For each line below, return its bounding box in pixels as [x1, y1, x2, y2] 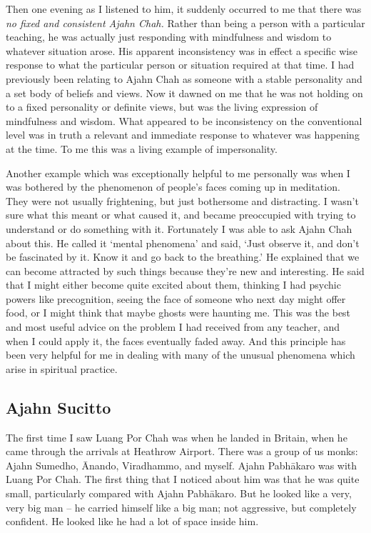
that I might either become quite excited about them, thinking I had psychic [6, 277, 341, 292]
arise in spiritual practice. [6, 361, 118, 376]
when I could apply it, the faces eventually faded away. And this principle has [6, 333, 346, 348]
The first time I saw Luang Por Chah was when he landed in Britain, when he [6, 429, 347, 444]
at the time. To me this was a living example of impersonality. [6, 141, 278, 156]
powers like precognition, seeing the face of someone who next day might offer [6, 291, 346, 306]
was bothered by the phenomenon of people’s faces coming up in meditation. [6, 179, 340, 194]
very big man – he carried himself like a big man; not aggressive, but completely [6, 499, 357, 514]
